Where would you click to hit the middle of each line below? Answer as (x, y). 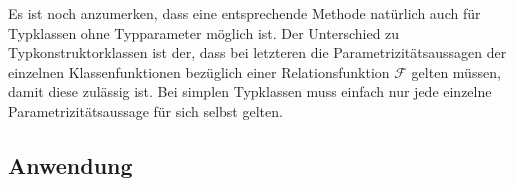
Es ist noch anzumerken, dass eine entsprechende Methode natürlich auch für (244, 13)
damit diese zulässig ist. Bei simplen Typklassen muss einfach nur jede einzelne (250, 91)
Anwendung (70, 164)
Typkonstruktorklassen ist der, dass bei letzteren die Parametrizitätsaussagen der (257, 52)
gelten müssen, (456, 71)
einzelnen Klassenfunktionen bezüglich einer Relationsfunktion (199, 71)
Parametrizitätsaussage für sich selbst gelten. (145, 110)
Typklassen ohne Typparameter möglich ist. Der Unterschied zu (204, 32)
